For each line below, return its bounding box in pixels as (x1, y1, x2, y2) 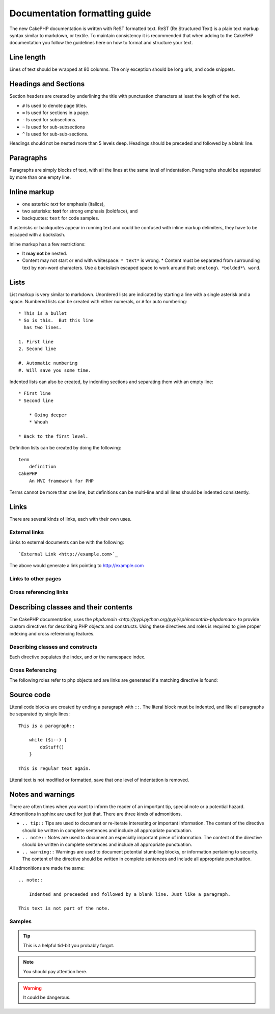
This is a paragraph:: (18, 723, 75, 729)
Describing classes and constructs (9, 643, 98, 650)
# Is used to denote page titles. (22, 102, 88, 109)
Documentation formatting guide (9, 8, 151, 19)
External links (9, 528, 44, 536)
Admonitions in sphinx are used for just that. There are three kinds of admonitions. (9, 811, 182, 817)
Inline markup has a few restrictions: (9, 241, 86, 247)
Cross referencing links (9, 589, 69, 596)
